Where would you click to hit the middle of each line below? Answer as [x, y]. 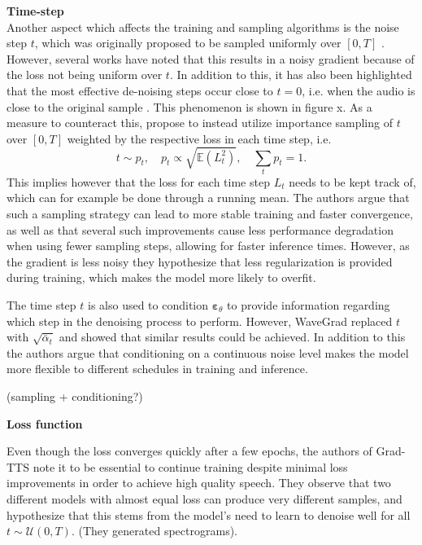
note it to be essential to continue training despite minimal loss [190, 466]
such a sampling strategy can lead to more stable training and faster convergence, [210, 214]
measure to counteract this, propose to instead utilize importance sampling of [200, 123]
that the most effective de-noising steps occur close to [140, 90]
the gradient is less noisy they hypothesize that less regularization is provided [200, 261]
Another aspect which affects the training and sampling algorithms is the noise [203, 26]
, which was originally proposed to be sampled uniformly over [188, 43]
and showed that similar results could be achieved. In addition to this [232, 337]
